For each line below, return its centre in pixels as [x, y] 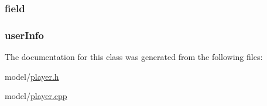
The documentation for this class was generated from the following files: [134, 57]
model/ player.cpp [36, 96]
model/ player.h [32, 76]
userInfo [24, 35]
